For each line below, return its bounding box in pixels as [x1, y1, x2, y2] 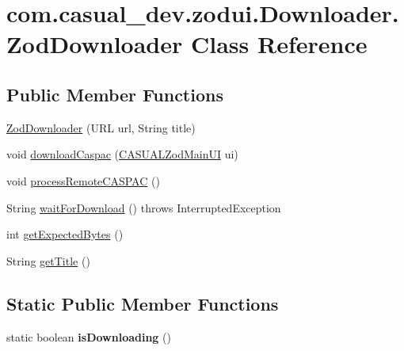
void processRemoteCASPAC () [6, 172, 160, 189]
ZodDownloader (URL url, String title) [6, 119, 196, 135]
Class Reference [190, 28, 368, 60]
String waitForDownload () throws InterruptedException [6, 199, 281, 216]
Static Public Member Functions [6, 291, 279, 315]
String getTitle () [6, 252, 90, 269]
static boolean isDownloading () [6, 328, 171, 345]
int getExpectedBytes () [6, 226, 124, 242]
